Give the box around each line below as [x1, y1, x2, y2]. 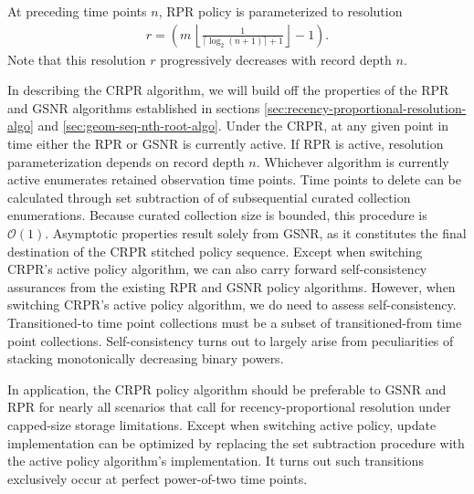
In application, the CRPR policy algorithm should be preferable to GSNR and [7, 379, 447, 398]
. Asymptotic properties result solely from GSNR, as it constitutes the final [45, 223, 467, 242]
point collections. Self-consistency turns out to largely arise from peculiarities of [7, 331, 454, 350]
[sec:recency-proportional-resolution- [264, 98, 467, 117]
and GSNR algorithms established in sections [7, 98, 260, 117]
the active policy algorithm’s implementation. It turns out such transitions [7, 451, 424, 470]
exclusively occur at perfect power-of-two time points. [7, 468, 308, 488]
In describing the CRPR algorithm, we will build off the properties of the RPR [7, 80, 449, 100]
